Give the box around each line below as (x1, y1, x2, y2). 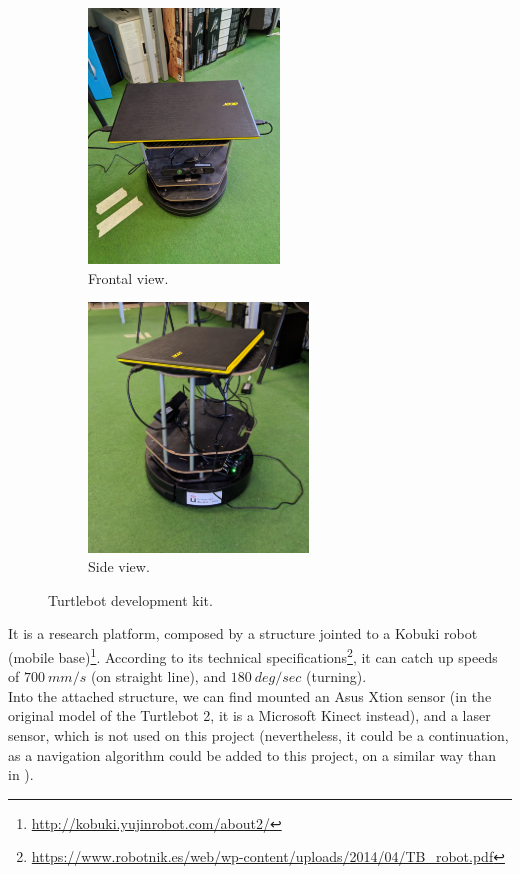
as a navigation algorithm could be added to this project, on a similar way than (8, 744, 497, 765)
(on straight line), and (90, 666, 226, 687)
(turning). (306, 666, 367, 687)
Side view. (88, 556, 150, 577)
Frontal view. (88, 267, 169, 288)
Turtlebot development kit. (48, 589, 213, 610)
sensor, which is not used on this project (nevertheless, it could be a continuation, (8, 725, 509, 745)
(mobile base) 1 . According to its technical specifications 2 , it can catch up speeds (8, 643, 498, 667)
